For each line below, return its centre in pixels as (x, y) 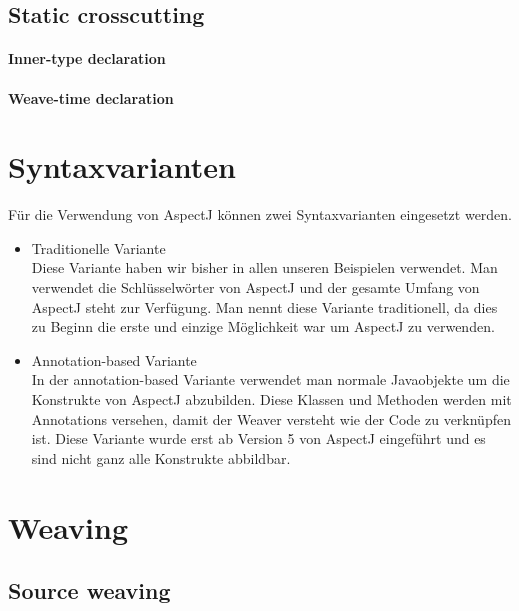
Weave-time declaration (91, 97)
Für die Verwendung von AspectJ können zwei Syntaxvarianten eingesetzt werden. (260, 214)
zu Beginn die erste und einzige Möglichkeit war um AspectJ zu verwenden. (263, 326)
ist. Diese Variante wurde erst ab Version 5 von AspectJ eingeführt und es (258, 438)
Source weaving (89, 590)
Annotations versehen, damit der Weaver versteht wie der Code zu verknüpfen (271, 418)
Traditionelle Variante (98, 247)
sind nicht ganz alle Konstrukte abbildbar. (161, 457)
